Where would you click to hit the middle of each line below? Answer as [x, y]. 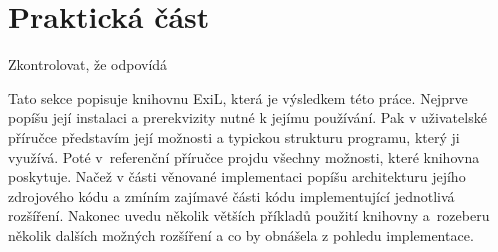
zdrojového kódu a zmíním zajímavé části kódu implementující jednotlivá [231, 195]
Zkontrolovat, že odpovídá [88, 64]
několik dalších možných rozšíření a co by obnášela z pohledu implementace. [241, 234]
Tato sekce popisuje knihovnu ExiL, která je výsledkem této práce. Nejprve [238, 97]
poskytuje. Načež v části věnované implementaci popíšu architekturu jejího [237, 176]
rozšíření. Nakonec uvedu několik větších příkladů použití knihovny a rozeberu [249, 215]
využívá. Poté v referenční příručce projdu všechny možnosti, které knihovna [244, 156]
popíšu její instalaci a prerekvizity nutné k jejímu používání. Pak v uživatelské [247, 117]
